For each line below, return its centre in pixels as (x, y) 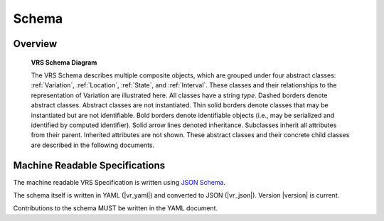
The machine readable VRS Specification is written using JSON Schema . (119, 182)
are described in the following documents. (93, 145)
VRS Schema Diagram (64, 62)
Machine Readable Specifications (89, 165)
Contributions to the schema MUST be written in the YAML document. (116, 208)
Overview (35, 44)
